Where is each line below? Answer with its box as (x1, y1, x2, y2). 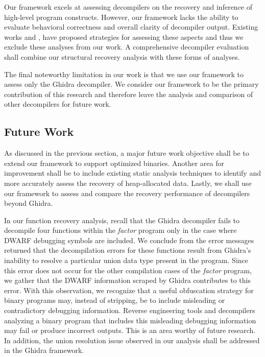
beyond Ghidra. (4, 198, 53, 208)
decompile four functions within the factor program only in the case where (4, 225, 237, 235)
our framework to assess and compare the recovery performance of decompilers (4, 187, 250, 198)
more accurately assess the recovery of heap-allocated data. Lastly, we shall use (4, 177, 252, 188)
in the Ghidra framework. (4, 345, 84, 355)
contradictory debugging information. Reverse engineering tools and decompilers (4, 305, 255, 316)
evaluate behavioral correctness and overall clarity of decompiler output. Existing (4, 21, 258, 32)
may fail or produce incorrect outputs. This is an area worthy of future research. (4, 325, 256, 336)
